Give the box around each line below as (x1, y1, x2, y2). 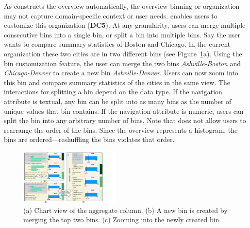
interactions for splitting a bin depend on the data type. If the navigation (4, 87, 222, 97)
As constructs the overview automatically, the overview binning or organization (4, 1, 240, 11)
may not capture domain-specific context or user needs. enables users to (4, 10, 217, 20)
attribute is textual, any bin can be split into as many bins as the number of (4, 96, 232, 106)
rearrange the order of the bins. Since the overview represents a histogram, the (4, 124, 238, 135)
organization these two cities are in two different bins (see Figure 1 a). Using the (4, 48, 242, 58)
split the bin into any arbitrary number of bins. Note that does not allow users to (4, 115, 246, 125)
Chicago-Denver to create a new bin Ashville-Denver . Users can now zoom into (4, 68, 238, 78)
